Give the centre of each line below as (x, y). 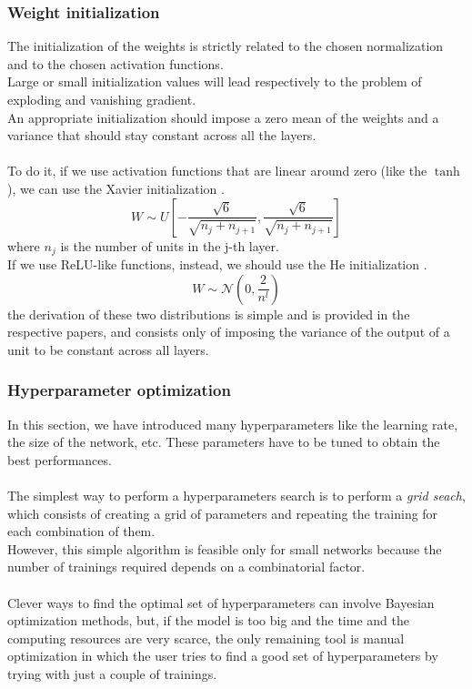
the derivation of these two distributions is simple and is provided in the (209, 314)
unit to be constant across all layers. (108, 349)
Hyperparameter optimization (119, 390)
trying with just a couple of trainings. (112, 673)
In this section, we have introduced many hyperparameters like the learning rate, (233, 424)
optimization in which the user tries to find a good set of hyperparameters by (223, 656)
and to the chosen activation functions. (115, 63)
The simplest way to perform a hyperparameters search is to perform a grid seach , (236, 495)
